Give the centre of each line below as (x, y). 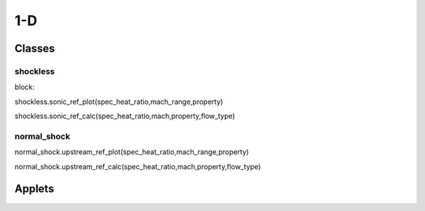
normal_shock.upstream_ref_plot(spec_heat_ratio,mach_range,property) (132, 152)
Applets (34, 189)
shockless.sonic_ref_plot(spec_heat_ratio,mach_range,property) (119, 102)
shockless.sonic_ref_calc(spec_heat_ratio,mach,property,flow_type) (125, 116)
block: (25, 87)
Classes (35, 48)
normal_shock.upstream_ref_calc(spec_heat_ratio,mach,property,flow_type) (138, 166)
